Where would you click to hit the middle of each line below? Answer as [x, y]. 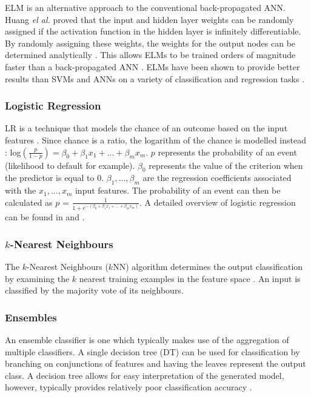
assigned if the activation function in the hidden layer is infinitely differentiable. [153, 31]
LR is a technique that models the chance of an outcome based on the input [146, 128]
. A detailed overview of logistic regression [217, 202]
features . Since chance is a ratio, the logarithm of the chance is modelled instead [156, 139]
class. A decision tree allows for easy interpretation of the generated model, [145, 375]
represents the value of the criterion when [226, 165]
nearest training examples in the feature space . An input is [190, 278]
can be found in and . [45, 217]
